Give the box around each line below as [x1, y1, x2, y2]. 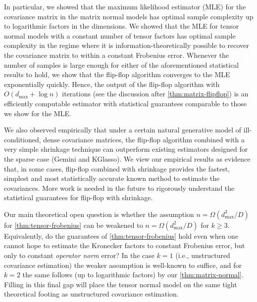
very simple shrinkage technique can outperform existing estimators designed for [4, 144, 248, 154]
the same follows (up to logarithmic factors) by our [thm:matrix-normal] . [22, 269, 244, 280]
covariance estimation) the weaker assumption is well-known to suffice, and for [4, 259, 242, 270]
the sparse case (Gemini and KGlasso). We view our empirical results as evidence [4, 153, 251, 164]
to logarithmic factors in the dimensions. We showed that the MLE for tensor [4, 21, 239, 31]
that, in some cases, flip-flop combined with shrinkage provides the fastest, [4, 163, 230, 173]
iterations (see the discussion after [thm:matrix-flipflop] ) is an [62, 88, 249, 99]
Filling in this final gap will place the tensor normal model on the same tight [4, 279, 237, 289]
